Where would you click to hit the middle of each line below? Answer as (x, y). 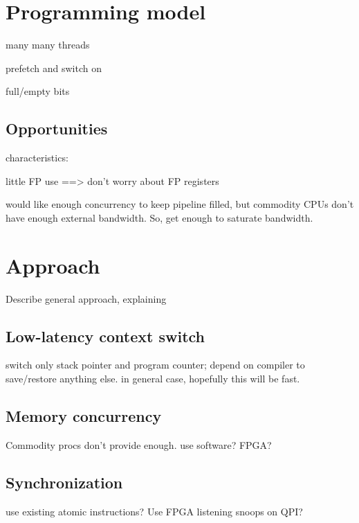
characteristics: (37, 158)
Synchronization (64, 482)
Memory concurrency (84, 415)
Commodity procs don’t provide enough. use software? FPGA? (139, 444)
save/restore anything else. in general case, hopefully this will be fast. (153, 378)
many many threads (48, 45)
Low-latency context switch (105, 336)
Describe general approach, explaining (86, 298)
